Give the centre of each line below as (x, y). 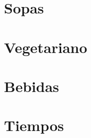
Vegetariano (46, 47)
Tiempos (34, 125)
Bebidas (32, 86)
